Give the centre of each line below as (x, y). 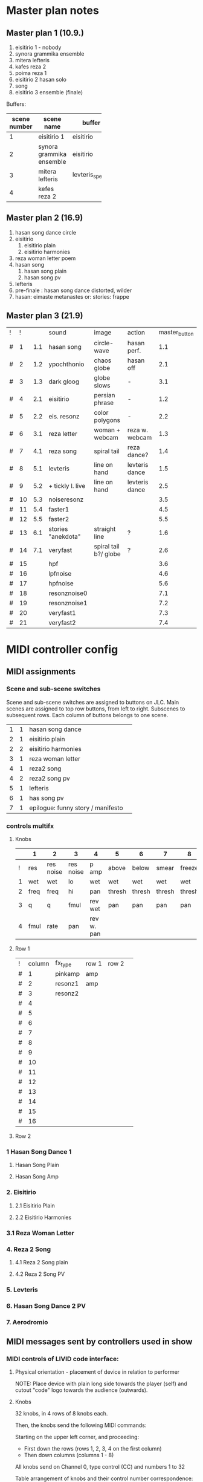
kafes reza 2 (31, 67)
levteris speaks (91, 175)
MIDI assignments (41, 672)
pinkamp (68, 974)
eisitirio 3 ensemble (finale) (49, 92)
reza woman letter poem (45, 258)
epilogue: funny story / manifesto (76, 808)
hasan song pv (42, 277)
